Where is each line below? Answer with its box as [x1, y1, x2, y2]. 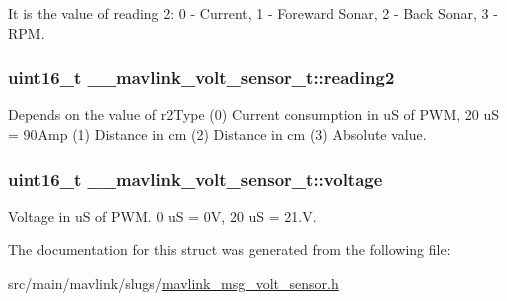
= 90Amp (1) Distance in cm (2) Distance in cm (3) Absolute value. [8, 124, 427, 144]
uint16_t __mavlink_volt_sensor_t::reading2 [8, 65, 395, 90]
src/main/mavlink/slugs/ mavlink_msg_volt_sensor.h [8, 273, 339, 293]
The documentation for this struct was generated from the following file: [8, 239, 451, 260]
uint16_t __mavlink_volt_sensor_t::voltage [8, 166, 383, 191]
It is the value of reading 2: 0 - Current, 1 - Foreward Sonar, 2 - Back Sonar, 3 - [8, 3, 498, 23]
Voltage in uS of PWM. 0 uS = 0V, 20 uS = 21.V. [8, 205, 317, 226]
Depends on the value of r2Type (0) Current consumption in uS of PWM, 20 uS [8, 104, 500, 125]
